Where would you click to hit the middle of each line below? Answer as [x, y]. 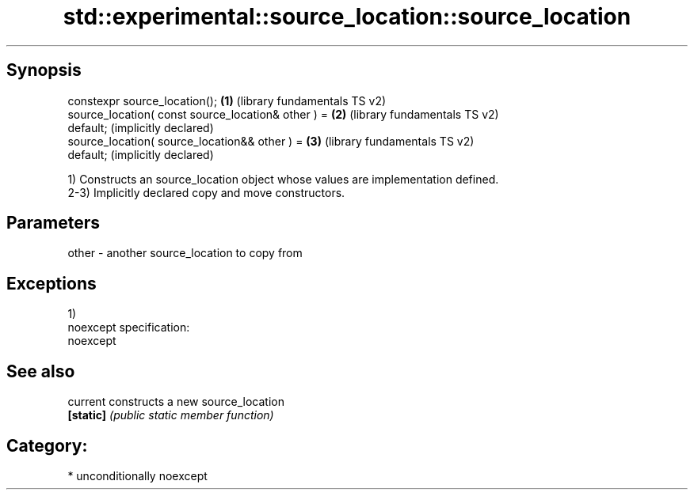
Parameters [53, 223]
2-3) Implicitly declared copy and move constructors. [206, 192]
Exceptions [51, 283]
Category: [47, 445]
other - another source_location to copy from [185, 253]
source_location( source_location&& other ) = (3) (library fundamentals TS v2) [271, 141]
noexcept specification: [129, 328]
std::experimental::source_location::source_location [347, 17]
